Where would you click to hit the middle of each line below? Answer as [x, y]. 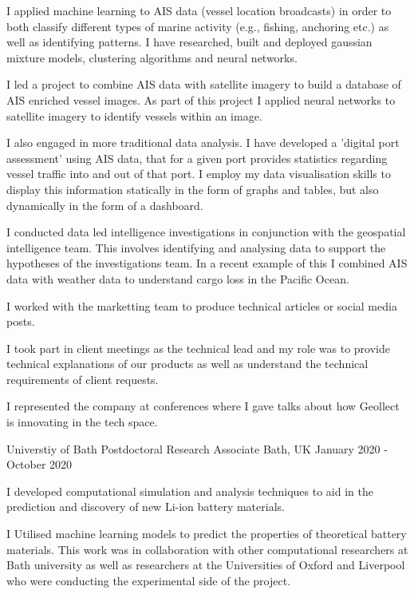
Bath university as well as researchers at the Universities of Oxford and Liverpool [206, 565]
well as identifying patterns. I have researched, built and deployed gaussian [189, 42]
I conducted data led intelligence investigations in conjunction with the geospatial [206, 232]
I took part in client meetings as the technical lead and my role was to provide [198, 348]
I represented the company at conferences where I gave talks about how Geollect [203, 406]
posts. [21, 321]
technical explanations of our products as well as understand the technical [187, 364]
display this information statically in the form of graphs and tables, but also [193, 189]
